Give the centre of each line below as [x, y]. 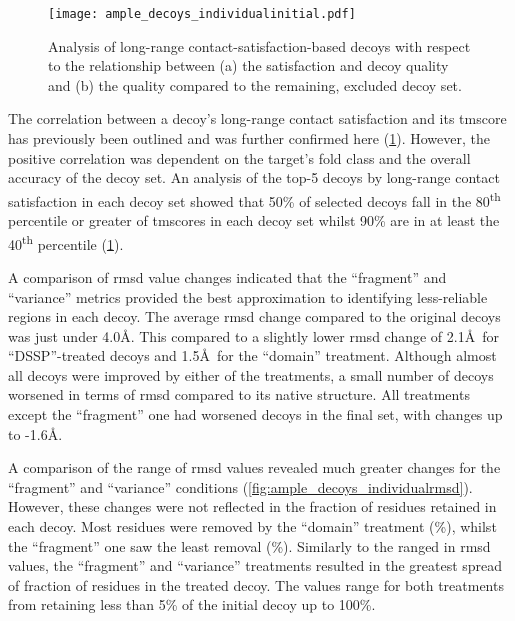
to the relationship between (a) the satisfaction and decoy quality [248, 65]
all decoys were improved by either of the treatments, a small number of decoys [251, 374]
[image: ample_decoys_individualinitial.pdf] [202, 14]
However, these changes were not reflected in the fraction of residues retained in [252, 506]
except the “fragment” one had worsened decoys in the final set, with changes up [255, 414]
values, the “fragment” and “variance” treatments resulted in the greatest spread [255, 565]
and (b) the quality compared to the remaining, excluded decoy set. [255, 84]
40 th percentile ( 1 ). [66, 242]
